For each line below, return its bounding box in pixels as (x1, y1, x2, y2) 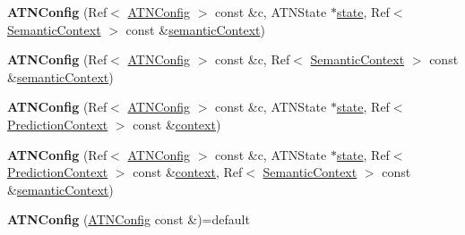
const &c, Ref (215, 50, 290, 69)
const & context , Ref (133, 163, 243, 181)
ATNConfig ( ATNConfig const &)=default (7, 210, 250, 229)
